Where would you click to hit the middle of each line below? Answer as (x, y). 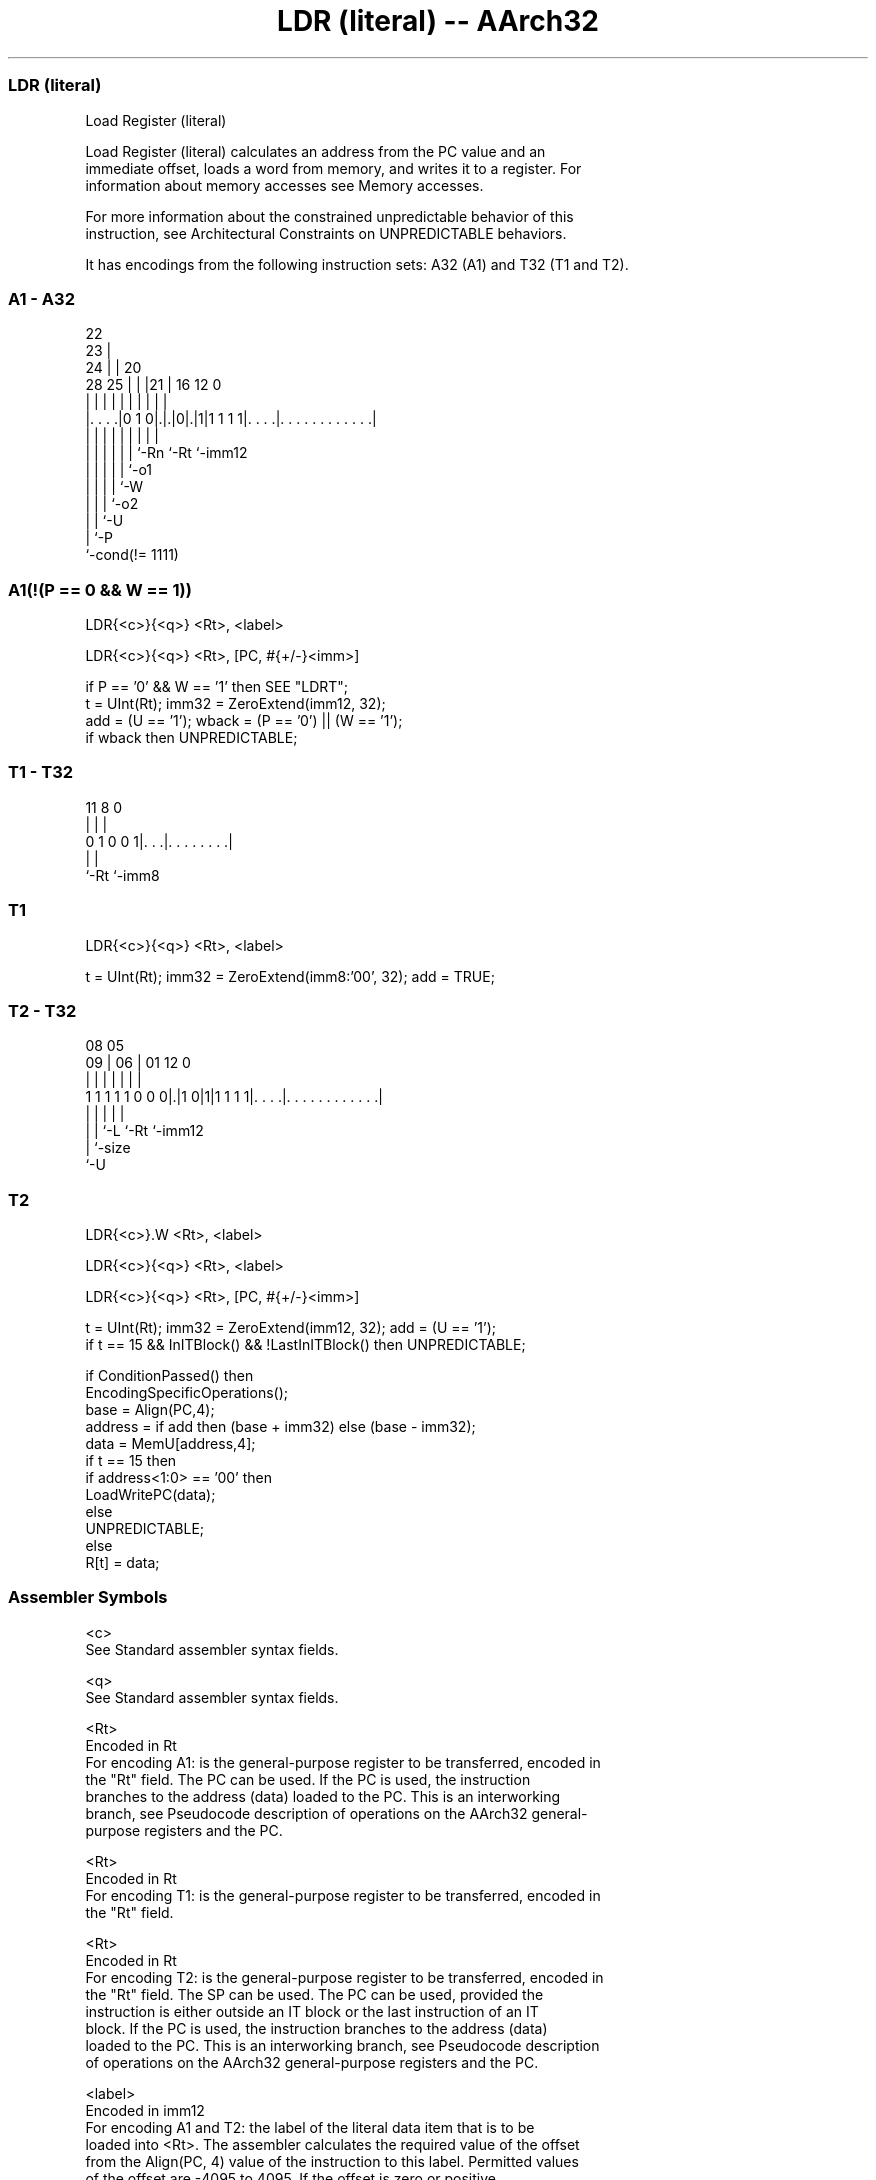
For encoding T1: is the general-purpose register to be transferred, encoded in (343, 1895)
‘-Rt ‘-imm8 (122, 875)
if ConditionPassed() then (169, 1375)
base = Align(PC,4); (150, 1409)
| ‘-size (108, 1148)
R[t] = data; (122, 1562)
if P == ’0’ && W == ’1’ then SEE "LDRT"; (217, 686)
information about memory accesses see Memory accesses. (284, 185)
